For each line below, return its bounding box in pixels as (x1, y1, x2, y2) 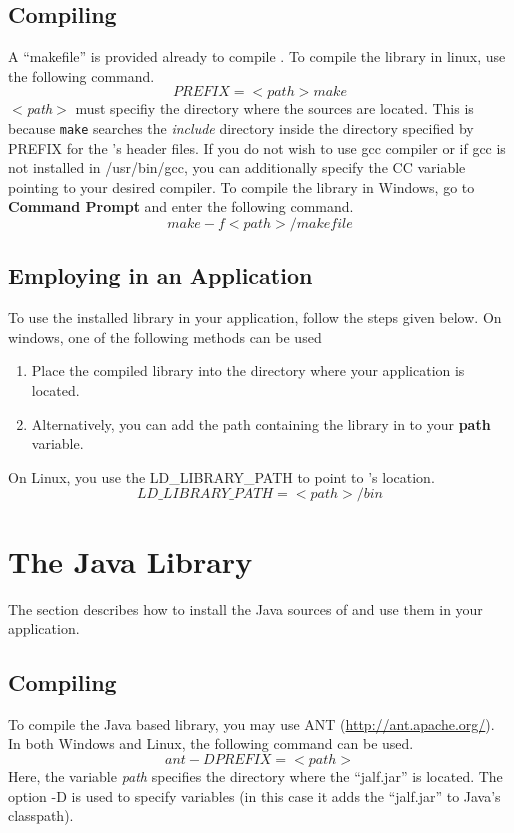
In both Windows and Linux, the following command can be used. (8, 733, 414, 754)
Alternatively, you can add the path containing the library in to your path (31, 413, 491, 434)
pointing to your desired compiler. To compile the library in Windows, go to (8, 176, 475, 197)
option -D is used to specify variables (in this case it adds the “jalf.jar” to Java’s (8, 785, 501, 806)
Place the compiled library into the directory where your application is (31, 360, 465, 381)
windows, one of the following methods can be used (8, 326, 322, 347)
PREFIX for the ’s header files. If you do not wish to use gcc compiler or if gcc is (8, 137, 506, 158)
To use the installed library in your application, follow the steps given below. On (8, 307, 502, 328)
